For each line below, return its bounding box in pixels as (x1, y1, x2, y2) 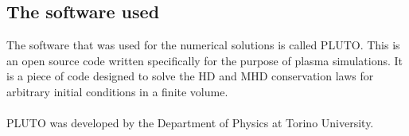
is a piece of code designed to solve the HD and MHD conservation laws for (6, 68, 374, 84)
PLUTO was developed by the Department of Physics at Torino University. (6, 115, 374, 131)
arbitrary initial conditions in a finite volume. (6, 83, 228, 99)
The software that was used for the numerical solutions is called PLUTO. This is (6, 37, 400, 53)
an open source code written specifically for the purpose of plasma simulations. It (6, 52, 403, 68)
